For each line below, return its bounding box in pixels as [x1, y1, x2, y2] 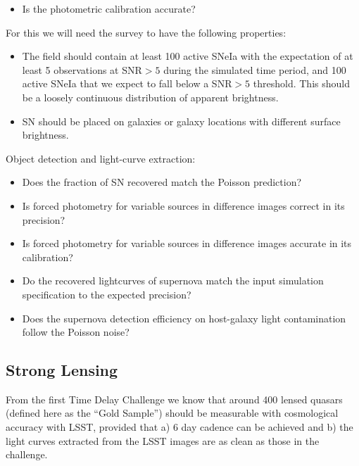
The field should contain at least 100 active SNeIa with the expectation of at [22, 49, 353, 63]
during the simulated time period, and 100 [163, 62, 346, 77]
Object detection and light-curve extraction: [6, 151, 196, 165]
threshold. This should [253, 76, 350, 91]
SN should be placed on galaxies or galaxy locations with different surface [22, 113, 341, 128]
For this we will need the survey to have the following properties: [6, 25, 286, 39]
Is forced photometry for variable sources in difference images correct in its [22, 198, 345, 213]
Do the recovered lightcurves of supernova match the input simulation [22, 273, 324, 288]
